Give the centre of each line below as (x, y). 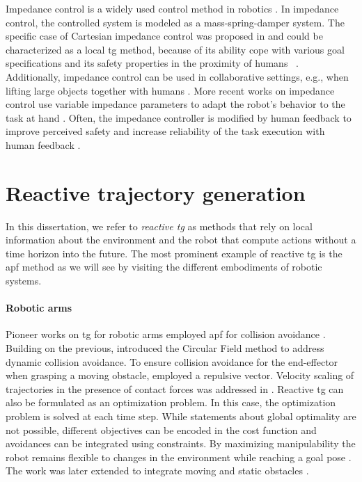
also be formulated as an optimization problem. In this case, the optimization (171, 402)
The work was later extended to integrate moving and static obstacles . (157, 471)
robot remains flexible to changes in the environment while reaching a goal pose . (179, 457)
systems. (24, 281)
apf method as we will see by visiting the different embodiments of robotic (164, 267)
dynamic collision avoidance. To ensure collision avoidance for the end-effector (172, 361)
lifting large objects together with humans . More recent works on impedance (170, 90)
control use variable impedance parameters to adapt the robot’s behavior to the (175, 104)
